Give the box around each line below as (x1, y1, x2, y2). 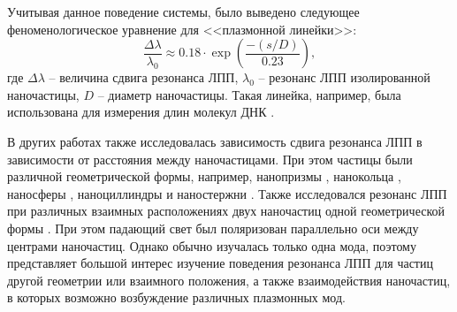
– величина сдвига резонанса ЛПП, (49, 68, 239, 87)
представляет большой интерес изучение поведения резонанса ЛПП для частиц (7, 254, 433, 272)
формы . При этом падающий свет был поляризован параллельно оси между (7, 218, 419, 237)
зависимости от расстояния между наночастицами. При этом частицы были (7, 149, 413, 168)
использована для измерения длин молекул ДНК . (7, 103, 275, 121)
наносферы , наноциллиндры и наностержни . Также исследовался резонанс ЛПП (7, 184, 447, 202)
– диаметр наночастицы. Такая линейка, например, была (97, 85, 401, 103)
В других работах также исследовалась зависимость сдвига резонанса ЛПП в (7, 132, 423, 150)
